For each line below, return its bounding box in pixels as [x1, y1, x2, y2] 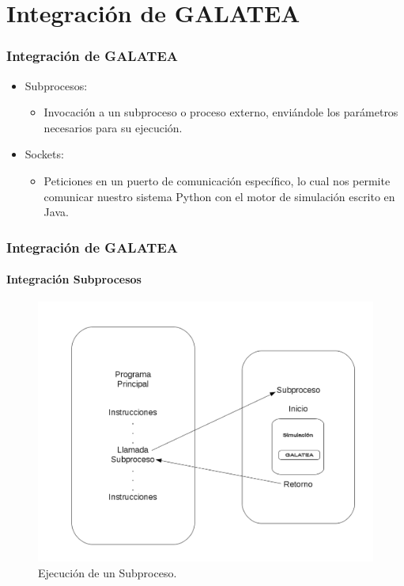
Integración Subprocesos [6, 271, 142, 287]
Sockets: [25, 146, 64, 162]
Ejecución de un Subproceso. [38, 564, 177, 580]
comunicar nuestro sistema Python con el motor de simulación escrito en [43, 188, 395, 204]
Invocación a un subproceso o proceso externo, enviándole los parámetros [43, 104, 398, 120]
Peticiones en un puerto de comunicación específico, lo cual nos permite [43, 172, 391, 188]
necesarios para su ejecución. [43, 119, 183, 135]
